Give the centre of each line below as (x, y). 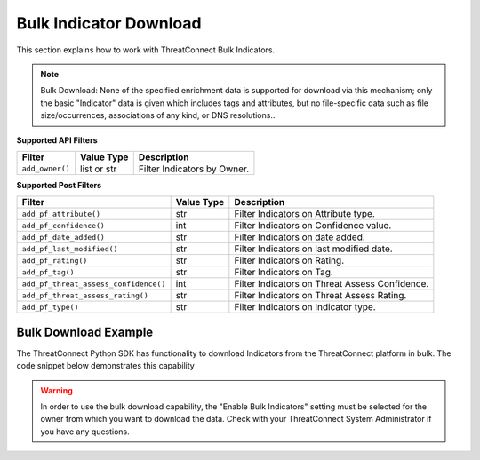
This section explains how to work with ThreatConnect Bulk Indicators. (146, 50)
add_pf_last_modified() (70, 249)
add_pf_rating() (55, 261)
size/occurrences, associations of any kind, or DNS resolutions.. (158, 115)
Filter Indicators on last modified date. (313, 249)
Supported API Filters (57, 140)
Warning (56, 390)
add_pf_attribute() (61, 214)
